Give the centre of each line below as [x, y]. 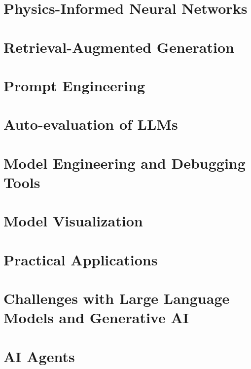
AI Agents [39, 356]
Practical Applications [81, 259]
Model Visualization [73, 221]
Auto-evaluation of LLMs [91, 124]
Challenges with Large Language [117, 298]
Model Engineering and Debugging [125, 163]
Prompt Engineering [74, 85]
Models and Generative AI [96, 317]
